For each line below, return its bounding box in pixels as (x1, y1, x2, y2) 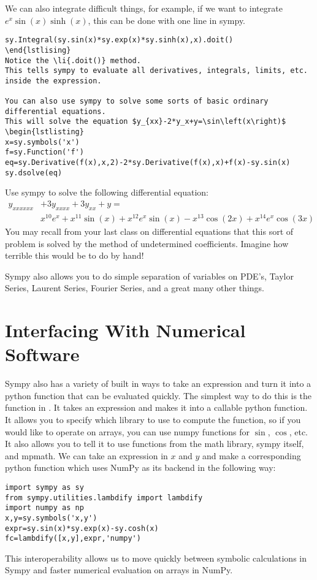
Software (5, 342, 80, 367)
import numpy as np (5, 503, 84, 513)
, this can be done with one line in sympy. (88, 13, 246, 26)
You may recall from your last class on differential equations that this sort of (5, 224, 294, 237)
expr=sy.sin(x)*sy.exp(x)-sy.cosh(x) (5, 524, 159, 533)
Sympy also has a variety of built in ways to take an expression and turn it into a (5, 377, 311, 390)
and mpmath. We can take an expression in (5, 449, 168, 462)
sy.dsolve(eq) (5, 168, 63, 177)
